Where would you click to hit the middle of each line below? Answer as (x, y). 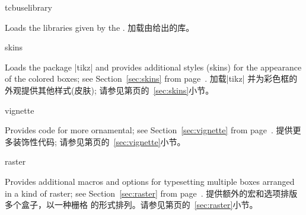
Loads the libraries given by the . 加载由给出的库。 (100, 27)
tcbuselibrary (28, 7)
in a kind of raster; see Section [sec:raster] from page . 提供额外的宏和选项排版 (151, 193)
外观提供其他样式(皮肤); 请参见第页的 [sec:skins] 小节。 (109, 90)
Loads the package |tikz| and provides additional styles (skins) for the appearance (153, 67)
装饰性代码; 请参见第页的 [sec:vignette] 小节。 (99, 141)
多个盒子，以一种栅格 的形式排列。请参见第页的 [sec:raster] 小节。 (131, 205)
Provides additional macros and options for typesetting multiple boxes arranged (150, 181)
